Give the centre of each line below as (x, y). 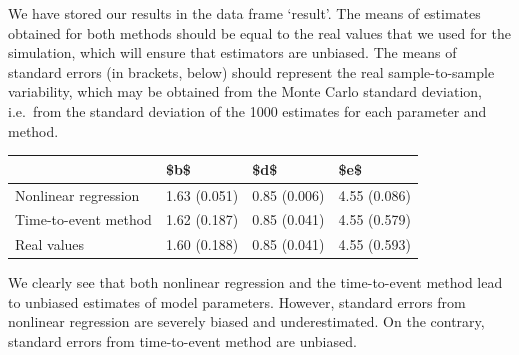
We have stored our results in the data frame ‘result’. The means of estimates (244, 13)
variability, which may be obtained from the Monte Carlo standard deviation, (245, 91)
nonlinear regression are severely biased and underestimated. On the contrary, (246, 321)
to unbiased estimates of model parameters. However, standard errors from (237, 301)
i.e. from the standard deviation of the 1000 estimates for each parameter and (247, 110)
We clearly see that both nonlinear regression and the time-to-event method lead (255, 282)
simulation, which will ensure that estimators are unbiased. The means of (232, 52)
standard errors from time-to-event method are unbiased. (182, 341)
